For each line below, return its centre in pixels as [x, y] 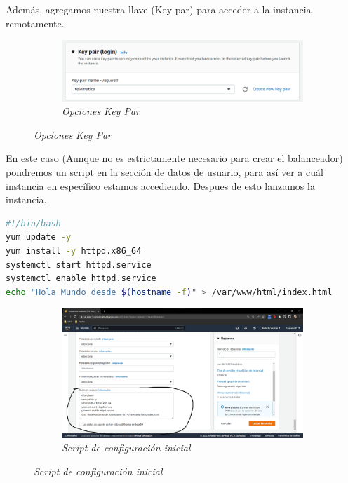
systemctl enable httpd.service [81, 279]
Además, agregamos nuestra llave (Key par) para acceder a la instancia [159, 9]
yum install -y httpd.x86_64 [74, 251]
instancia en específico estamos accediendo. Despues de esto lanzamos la [160, 185]
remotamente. [35, 23]
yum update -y [39, 237]
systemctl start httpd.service [79, 265]
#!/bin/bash [33, 223]
